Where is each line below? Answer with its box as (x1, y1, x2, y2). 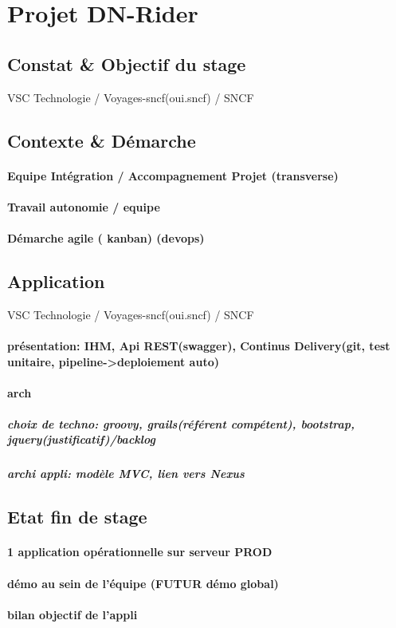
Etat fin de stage (7, 504, 147, 529)
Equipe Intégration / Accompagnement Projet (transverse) (7, 167, 339, 184)
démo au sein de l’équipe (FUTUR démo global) (7, 575, 279, 591)
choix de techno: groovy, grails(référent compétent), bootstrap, (7, 415, 355, 432)
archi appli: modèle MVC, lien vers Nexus (7, 465, 245, 482)
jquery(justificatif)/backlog (7, 431, 155, 448)
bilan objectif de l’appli (7, 606, 138, 622)
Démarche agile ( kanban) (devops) (7, 229, 205, 246)
